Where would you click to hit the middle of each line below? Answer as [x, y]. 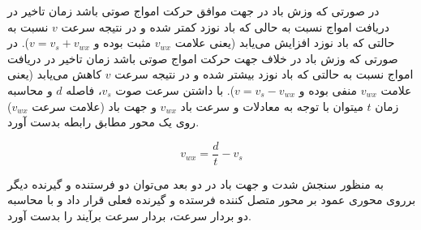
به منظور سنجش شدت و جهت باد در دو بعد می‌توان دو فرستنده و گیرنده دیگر [195, 183]
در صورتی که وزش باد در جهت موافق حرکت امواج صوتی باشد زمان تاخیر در [193, 11]
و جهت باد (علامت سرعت [94, 106]
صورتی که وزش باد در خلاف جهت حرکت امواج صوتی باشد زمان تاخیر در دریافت [203, 58]
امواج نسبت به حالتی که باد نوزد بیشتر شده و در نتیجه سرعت [264, 74]
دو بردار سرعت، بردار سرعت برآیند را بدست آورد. [129, 215]
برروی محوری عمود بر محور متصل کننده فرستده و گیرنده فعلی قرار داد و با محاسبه [212, 200]
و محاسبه [30, 89]
